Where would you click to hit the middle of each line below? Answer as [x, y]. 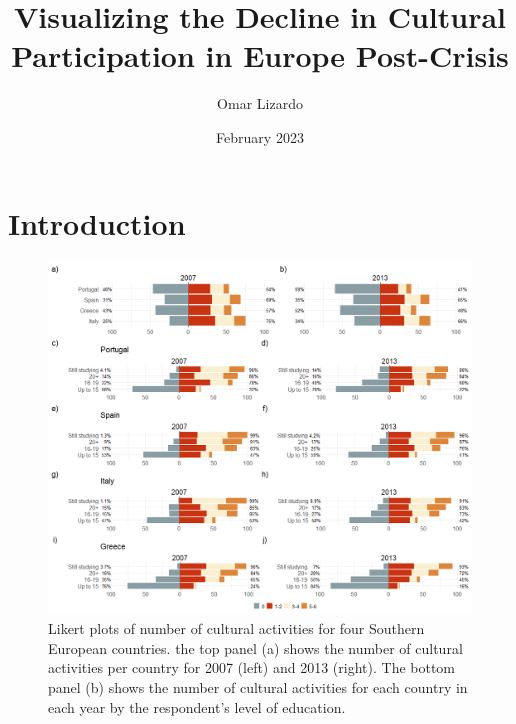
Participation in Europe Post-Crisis [260, 55]
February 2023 [260, 136]
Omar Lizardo [260, 103]
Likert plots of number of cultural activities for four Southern [236, 628]
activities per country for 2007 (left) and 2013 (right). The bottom [252, 667]
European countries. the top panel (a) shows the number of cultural [255, 647]
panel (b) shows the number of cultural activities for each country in [258, 687]
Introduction [97, 222]
